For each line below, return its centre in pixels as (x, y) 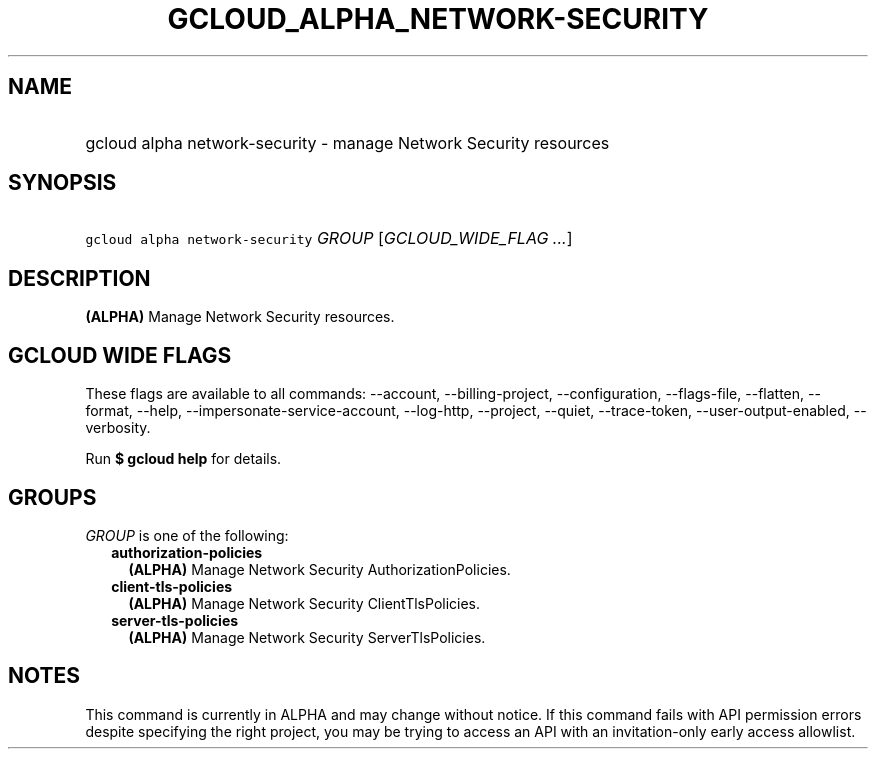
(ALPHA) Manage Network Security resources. (240, 317)
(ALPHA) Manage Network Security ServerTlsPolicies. (307, 637)
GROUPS (52, 497)
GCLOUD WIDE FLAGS (120, 355)
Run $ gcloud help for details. (183, 459)
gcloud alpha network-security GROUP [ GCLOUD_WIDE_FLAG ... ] (329, 238)
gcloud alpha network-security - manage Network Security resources (347, 142)
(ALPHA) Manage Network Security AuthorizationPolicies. (319, 569)
